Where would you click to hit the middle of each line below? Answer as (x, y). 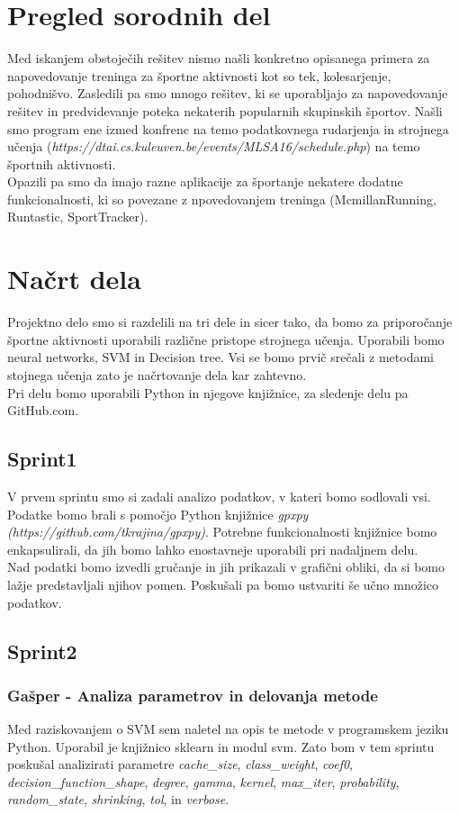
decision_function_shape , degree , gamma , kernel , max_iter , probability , (203, 781)
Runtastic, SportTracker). (78, 217)
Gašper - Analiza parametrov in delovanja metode (193, 695)
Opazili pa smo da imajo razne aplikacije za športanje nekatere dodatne (205, 181)
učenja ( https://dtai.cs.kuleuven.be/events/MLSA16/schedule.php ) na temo (214, 146)
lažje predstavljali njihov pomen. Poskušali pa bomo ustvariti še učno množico (223, 584)
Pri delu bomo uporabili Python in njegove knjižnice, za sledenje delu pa (208, 392)
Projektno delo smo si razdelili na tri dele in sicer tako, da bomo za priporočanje (230, 322)
